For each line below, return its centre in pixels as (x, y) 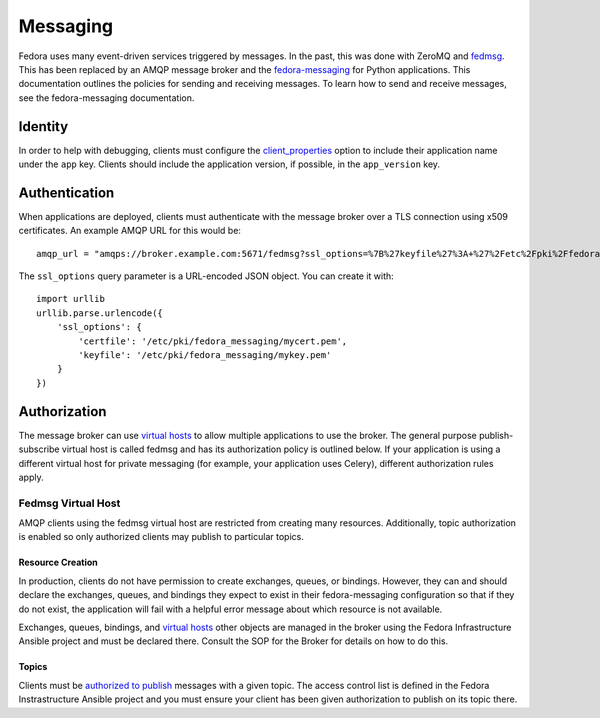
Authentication (66, 192)
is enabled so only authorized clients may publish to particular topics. (161, 537)
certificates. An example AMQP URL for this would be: (130, 231)
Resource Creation (58, 562)
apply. (31, 477)
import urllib (70, 299)
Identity (43, 126)
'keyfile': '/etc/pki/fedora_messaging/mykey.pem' (205, 355)
